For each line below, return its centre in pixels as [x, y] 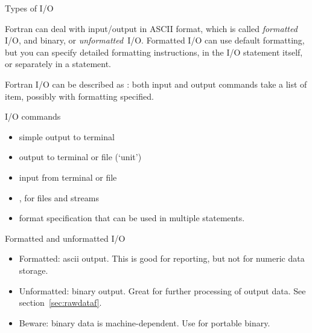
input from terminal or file [68, 177]
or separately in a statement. [58, 64]
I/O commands [33, 116]
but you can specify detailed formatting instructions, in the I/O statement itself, [154, 52]
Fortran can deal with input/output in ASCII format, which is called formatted [151, 28]
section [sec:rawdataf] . [60, 302]
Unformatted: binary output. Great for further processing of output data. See [162, 290]
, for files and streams [59, 197]
